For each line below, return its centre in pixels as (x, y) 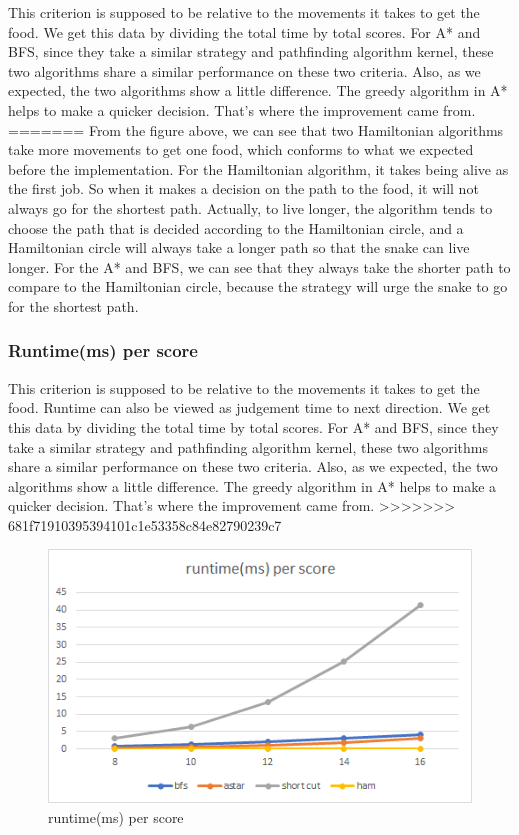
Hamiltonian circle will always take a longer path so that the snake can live (239, 247)
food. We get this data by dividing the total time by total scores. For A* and (244, 31)
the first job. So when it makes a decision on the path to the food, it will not (243, 188)
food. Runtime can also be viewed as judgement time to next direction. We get (249, 407)
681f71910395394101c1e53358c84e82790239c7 (145, 524)
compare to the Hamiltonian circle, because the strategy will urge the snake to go (258, 286)
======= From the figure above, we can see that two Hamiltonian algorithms (256, 129)
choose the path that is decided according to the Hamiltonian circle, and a (236, 227)
